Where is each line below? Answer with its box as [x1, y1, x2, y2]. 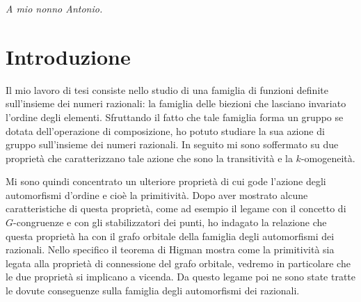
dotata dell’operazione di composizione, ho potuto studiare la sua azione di [6, 123, 325, 138]
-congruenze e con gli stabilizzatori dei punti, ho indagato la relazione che [13, 215, 327, 230]
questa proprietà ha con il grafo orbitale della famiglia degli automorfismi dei [6, 228, 335, 243]
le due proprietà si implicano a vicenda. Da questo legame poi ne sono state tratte [6, 269, 356, 284]
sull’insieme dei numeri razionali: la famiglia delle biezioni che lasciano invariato [6, 96, 346, 111]
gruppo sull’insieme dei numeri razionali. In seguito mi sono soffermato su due [6, 137, 339, 152]
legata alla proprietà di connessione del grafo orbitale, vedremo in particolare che [6, 255, 351, 270]
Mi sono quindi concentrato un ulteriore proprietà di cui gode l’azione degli [6, 174, 326, 189]
